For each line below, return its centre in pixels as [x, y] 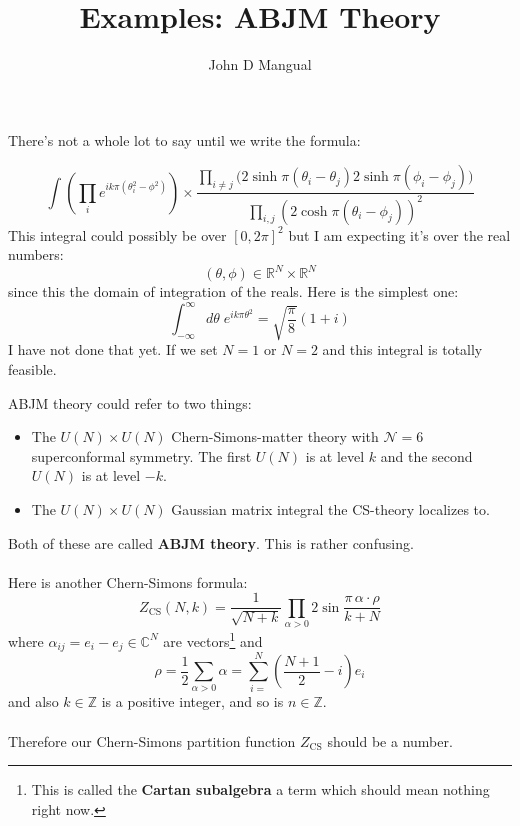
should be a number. [390, 740]
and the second [426, 455]
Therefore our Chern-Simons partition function [152, 740]
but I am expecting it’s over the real [399, 234]
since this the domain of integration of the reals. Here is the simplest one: [233, 291]
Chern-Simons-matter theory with [275, 436]
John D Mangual [260, 64]
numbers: [36, 254]
